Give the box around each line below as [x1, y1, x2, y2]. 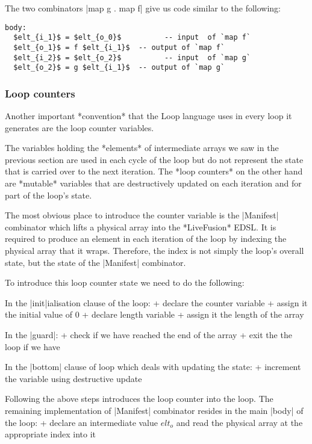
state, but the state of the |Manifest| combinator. [5, 256, 186, 268]
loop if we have [5, 340, 60, 353]
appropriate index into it [5, 428, 96, 440]
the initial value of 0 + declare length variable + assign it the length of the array [5, 308, 304, 321]
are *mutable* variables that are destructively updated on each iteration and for [5, 177, 302, 190]
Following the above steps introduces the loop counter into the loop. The [5, 392, 273, 405]
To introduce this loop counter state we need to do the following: [5, 276, 245, 289]
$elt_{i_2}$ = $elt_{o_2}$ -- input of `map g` [13, 53, 251, 62]
